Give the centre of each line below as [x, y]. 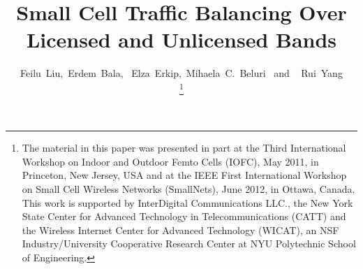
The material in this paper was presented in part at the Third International [184, 148]
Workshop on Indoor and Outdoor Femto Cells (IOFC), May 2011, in [170, 161]
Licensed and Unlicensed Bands [181, 39]
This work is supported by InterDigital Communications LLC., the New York [187, 202]
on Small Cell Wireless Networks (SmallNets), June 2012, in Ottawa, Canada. [188, 189]
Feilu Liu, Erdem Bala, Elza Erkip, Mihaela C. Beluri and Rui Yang [181, 73]
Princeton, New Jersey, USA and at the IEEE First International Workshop [184, 175]
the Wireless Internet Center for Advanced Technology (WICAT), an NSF [180, 230]
